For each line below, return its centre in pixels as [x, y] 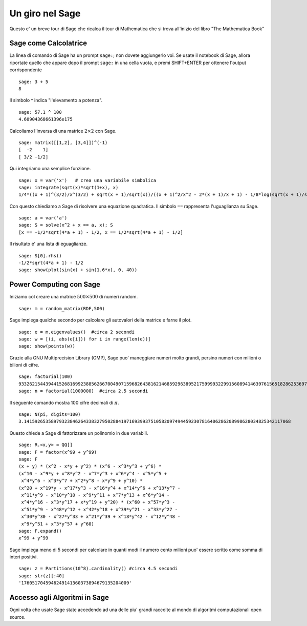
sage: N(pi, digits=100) [50, 415]
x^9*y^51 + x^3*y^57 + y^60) [58, 524]
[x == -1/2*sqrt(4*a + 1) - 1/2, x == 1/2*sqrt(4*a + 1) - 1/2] [101, 232]
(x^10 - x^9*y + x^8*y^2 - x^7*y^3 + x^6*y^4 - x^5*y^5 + [93, 473]
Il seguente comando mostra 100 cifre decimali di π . [64, 402]
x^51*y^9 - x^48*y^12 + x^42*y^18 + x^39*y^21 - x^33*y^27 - [100, 509]
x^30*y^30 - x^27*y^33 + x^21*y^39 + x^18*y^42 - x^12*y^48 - [101, 517]
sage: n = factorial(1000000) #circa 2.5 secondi [83, 391]
